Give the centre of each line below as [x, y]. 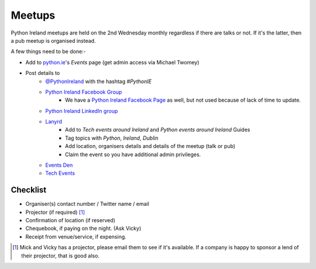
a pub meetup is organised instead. [53, 40]
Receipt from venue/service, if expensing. [76, 236]
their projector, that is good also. [60, 256]
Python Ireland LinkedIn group [82, 111]
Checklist [29, 190]
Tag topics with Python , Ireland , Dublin [112, 138]
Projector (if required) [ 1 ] [55, 212]
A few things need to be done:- [48, 51]
